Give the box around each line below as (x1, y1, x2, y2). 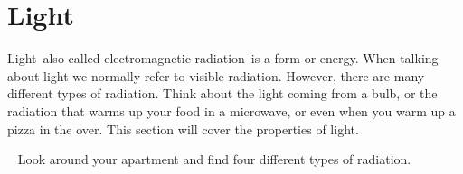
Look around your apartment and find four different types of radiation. (17, 150, 411, 169)
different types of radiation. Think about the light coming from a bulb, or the (7, 84, 438, 103)
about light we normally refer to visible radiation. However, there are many (7, 66, 425, 85)
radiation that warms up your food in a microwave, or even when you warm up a (7, 101, 456, 120)
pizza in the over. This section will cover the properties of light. (7, 119, 359, 138)
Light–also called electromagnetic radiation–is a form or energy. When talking (7, 49, 439, 68)
